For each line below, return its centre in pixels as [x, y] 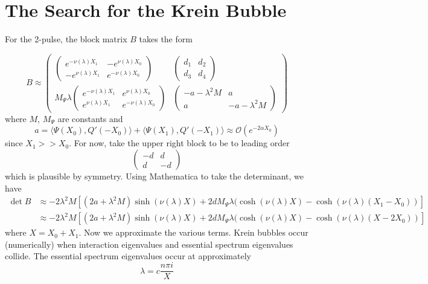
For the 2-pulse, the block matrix [66, 39]
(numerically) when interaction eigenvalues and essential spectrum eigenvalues [149, 244]
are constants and [90, 118]
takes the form [166, 39]
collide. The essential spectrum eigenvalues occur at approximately [128, 256]
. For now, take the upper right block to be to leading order [179, 143]
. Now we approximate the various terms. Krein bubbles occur [193, 232]
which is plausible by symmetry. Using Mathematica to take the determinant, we [155, 176]
